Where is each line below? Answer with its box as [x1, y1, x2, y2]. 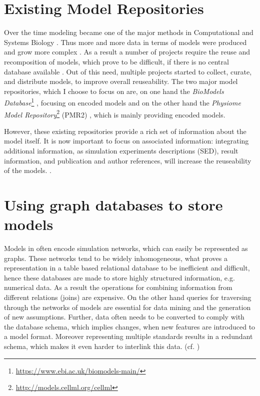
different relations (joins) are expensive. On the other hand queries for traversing [4, 292, 251, 302]
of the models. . [4, 165, 51, 175]
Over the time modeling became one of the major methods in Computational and [4, 27, 253, 37]
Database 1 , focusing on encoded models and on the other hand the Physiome [4, 96, 241, 107]
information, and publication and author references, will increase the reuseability [4, 155, 251, 165]
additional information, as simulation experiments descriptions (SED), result [4, 145, 238, 155]
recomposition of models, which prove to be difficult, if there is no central [4, 56, 229, 66]
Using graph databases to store [4, 194, 223, 214]
